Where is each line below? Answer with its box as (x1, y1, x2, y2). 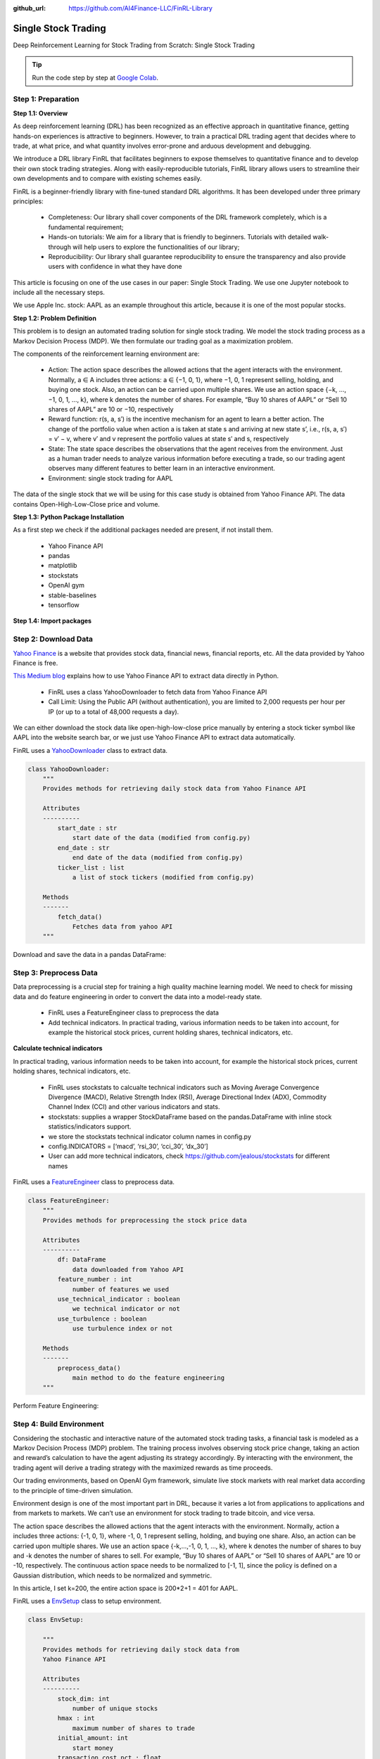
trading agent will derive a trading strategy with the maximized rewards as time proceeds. (13, 1463, 273, 1472)
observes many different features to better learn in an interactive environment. (48, 464, 276, 473)
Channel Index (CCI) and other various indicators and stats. (48, 1103, 220, 1111)
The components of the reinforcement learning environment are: (13, 350, 200, 358)
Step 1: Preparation (13, 94, 80, 104)
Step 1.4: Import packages (13, 616, 91, 626)
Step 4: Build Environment (13, 1419, 105, 1429)
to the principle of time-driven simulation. (13, 1486, 133, 1494)
